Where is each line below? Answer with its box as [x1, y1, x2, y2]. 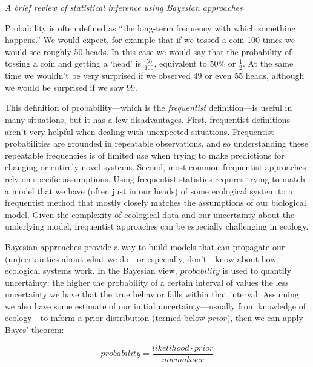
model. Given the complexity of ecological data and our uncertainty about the [5, 208, 295, 220]
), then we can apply [226, 311, 303, 324]
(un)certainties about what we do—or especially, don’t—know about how [5, 252, 277, 265]
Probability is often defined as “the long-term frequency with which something [5, 21, 296, 34]
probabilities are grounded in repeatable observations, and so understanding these [5, 137, 308, 150]
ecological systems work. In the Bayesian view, [5, 264, 177, 277]
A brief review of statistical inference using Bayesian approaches [5, 1, 243, 13]
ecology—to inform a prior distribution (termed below [5, 311, 205, 324]
